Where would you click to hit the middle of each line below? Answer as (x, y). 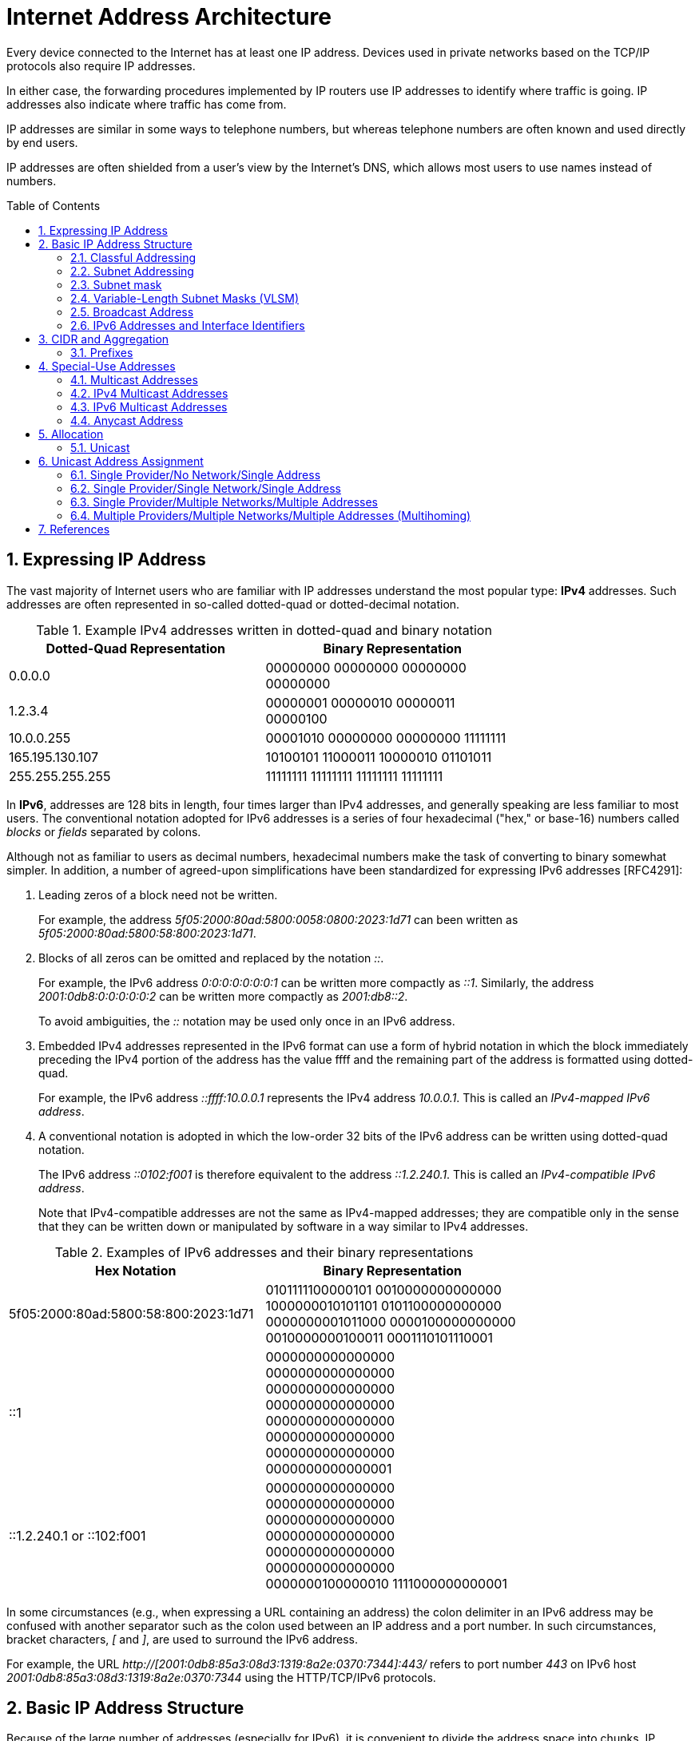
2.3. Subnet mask (116, 284)
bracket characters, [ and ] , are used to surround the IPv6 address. (182, 1639)
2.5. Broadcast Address (132, 311)
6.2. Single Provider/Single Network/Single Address (206, 488)
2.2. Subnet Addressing (132, 271)
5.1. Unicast (100, 447)
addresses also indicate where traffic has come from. (147, 104)
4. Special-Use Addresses (107, 366)
